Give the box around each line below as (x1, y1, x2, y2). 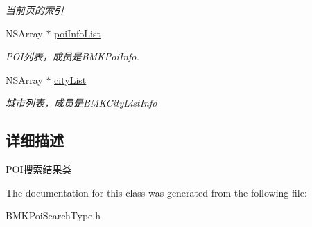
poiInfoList (54, 26, 101, 40)
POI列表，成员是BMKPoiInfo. (6, 49, 139, 64)
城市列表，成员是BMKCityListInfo (6, 96, 157, 110)
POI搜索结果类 (6, 162, 72, 176)
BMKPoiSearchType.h (6, 208, 101, 223)
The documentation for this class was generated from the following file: (6, 185, 307, 199)
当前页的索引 (6, 3, 64, 17)
